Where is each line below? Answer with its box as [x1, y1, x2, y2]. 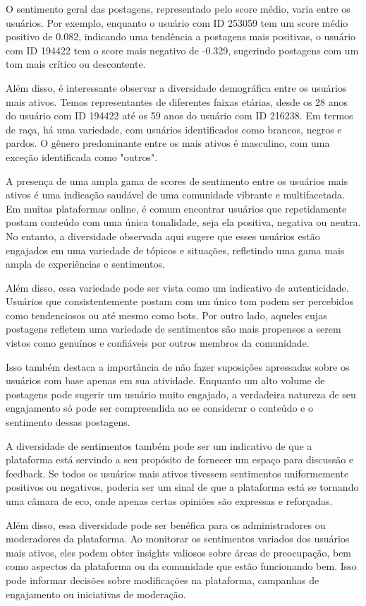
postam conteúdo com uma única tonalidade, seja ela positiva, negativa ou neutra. [6, 215, 361, 230]
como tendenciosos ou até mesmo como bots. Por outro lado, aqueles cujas [6, 307, 327, 322]
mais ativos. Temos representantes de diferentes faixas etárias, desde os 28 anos [6, 94, 348, 109]
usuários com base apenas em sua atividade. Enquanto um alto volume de [6, 373, 325, 388]
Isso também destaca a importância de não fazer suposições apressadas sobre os [6, 359, 350, 374]
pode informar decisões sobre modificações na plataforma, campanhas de [6, 572, 319, 587]
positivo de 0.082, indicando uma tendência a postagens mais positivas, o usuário [6, 29, 356, 44]
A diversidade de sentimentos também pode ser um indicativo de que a [6, 438, 312, 453]
